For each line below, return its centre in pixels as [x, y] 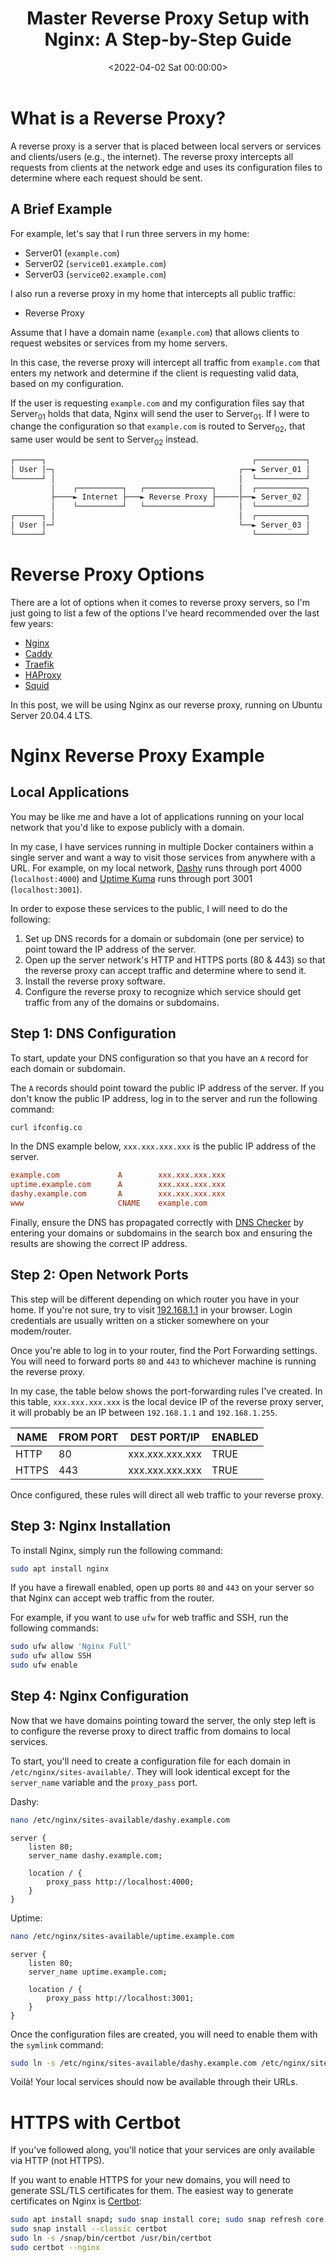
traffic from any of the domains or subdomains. [122, 1002]
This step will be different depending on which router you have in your [155, 1299]
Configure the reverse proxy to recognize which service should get [163, 991]
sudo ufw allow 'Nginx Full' [71, 1647]
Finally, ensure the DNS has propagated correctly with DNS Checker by [157, 1222]
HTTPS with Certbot [95, 2122]
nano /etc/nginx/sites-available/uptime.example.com [122, 1936]
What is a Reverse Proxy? [118, 118]
